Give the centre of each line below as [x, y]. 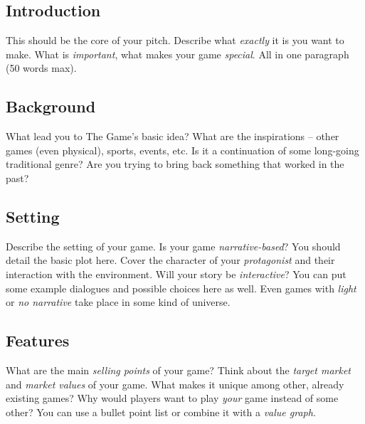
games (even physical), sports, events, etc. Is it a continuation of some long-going [182, 150]
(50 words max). [41, 68]
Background [51, 106]
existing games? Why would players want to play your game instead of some [172, 398]
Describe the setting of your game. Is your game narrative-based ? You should [173, 246]
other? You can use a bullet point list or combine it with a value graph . [161, 412]
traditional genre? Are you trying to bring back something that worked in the [175, 164]
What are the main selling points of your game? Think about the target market [179, 370]
